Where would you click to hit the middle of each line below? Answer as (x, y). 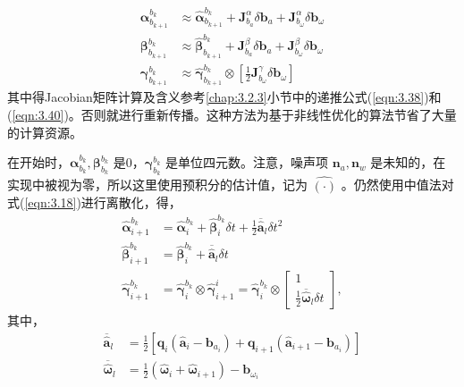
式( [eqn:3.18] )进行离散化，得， (94, 202)
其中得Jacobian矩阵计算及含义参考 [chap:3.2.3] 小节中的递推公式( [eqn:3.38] (216, 97)
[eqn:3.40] (38, 115)
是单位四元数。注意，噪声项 (247, 162)
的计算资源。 (45, 132)
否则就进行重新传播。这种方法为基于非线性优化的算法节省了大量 (269, 115)
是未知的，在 (408, 162)
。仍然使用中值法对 (397, 185)
